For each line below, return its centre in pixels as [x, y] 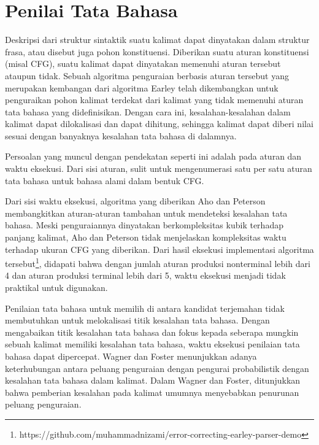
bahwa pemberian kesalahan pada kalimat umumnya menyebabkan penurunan [152, 392]
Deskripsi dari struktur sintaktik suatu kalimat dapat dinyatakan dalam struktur [157, 40]
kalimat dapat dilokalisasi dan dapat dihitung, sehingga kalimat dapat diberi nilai [159, 124]
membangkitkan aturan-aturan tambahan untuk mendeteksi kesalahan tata [146, 213]
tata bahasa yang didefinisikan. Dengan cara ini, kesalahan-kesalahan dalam [148, 111]
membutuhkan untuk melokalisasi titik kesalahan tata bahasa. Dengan [137, 320]
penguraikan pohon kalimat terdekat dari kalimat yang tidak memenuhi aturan [154, 100]
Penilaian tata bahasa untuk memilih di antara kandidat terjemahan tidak [145, 308]
